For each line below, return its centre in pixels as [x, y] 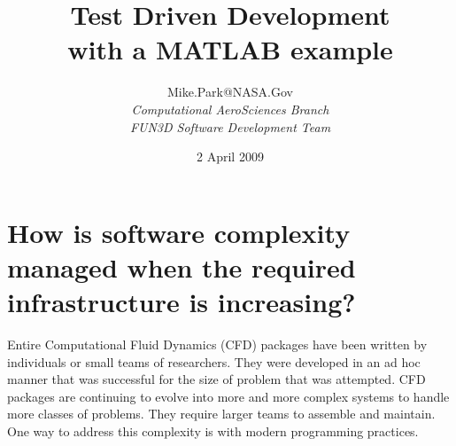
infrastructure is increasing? [182, 302]
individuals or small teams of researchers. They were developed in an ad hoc [214, 361]
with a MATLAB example [230, 49]
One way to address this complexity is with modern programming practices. [213, 430]
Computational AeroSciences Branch [230, 109]
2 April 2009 [230, 156]
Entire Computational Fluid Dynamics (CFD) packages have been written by [217, 344]
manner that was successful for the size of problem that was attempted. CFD [216, 379]
